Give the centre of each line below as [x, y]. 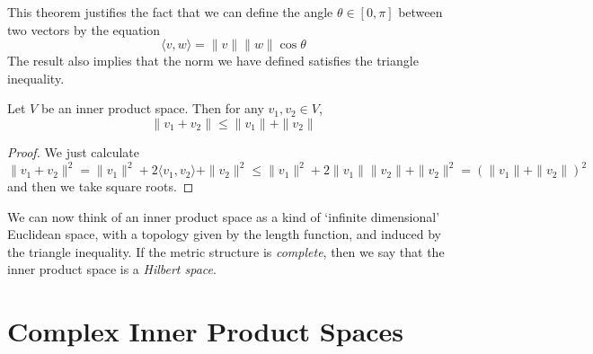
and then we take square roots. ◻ [101, 186]
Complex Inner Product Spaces [206, 331]
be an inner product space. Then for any [152, 108]
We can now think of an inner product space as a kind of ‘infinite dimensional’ [224, 216]
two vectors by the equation [84, 29]
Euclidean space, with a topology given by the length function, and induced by [224, 234]
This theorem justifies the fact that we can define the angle [170, 12]
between [420, 12]
